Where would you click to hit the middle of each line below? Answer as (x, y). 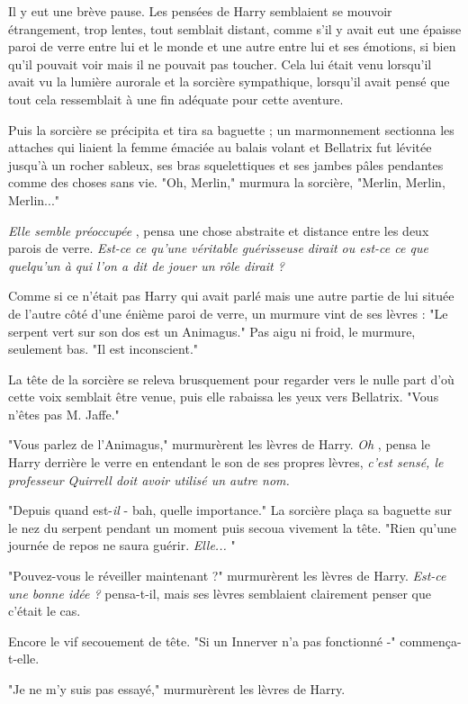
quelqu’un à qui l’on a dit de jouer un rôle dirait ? (146, 265)
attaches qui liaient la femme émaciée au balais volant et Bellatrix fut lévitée (220, 147)
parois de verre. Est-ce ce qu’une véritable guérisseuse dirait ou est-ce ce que (218, 248)
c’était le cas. (45, 611)
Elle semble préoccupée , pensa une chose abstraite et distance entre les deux (219, 230)
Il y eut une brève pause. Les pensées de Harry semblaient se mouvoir (200, 11)
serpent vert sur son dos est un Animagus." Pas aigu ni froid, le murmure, (212, 331)
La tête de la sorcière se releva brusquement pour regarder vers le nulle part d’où (231, 379)
